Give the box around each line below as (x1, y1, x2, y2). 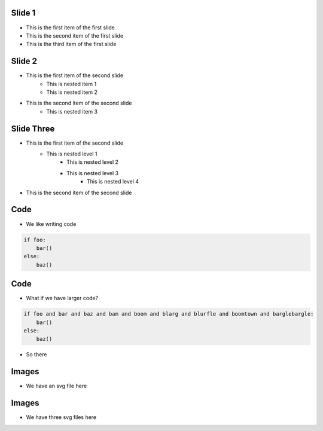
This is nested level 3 (66, 169, 119, 176)
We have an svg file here (26, 383, 87, 390)
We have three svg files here (26, 414, 97, 421)
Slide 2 (11, 56, 38, 66)
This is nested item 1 (46, 80, 97, 87)
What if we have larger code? (26, 295, 99, 302)
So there (26, 351, 47, 358)
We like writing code (26, 220, 77, 227)
